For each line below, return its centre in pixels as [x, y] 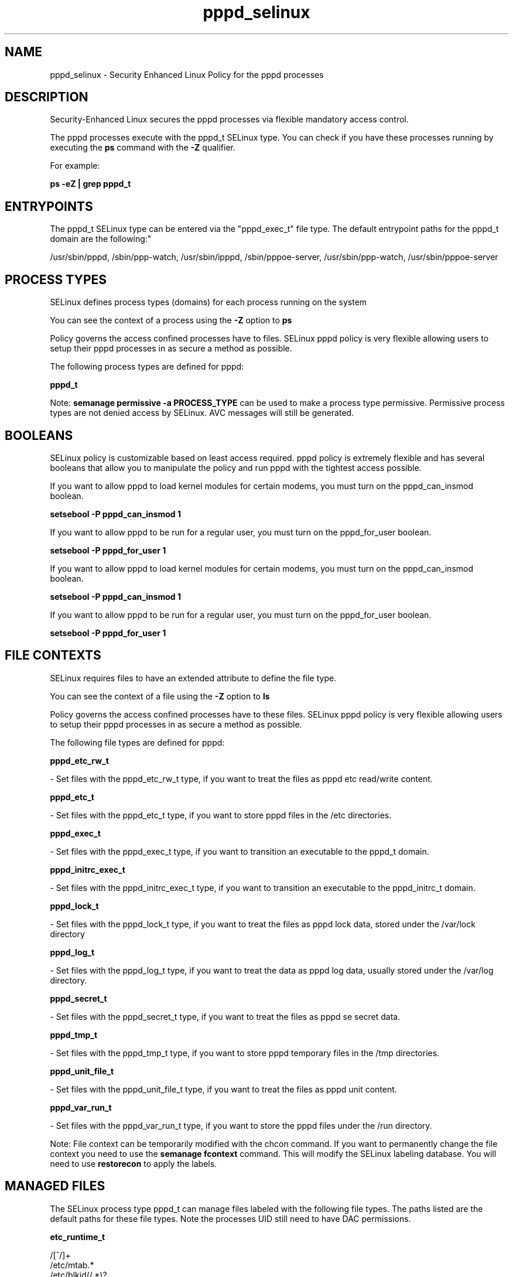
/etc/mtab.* [72, 1265]
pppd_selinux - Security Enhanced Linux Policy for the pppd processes [187, 74]
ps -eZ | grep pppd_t [90, 184]
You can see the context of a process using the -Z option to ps [171, 320]
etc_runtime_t [78, 1237]
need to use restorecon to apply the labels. [134, 1163]
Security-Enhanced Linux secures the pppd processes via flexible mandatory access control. [229, 119]
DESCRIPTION [47, 97]
